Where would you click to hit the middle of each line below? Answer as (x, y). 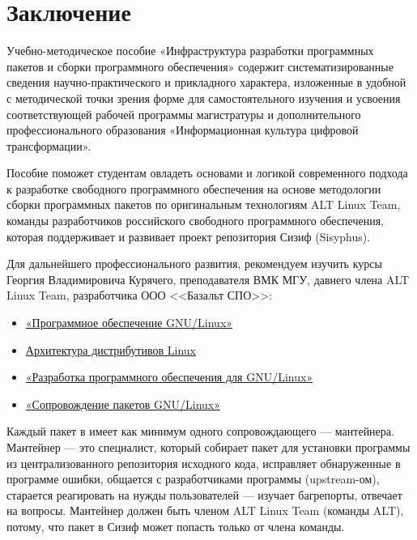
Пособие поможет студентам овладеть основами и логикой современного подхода (207, 173)
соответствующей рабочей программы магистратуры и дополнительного (184, 114)
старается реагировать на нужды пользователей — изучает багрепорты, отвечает (204, 494)
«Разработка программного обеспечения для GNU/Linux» (169, 377)
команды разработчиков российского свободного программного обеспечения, (195, 221)
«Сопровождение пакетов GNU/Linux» (123, 404)
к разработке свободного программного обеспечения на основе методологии (194, 188)
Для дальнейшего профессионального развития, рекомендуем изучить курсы (194, 264)
